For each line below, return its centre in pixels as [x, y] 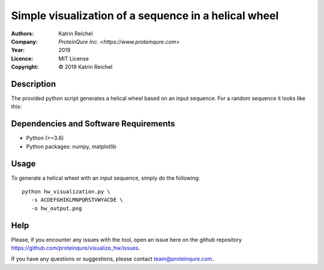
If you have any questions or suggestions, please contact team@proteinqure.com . [112, 259]
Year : [18, 50]
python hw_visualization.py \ [66, 192]
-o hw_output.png [56, 208]
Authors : [22, 34]
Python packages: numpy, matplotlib [71, 146]
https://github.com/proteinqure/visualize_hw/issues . [76, 248]
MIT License [74, 58]
